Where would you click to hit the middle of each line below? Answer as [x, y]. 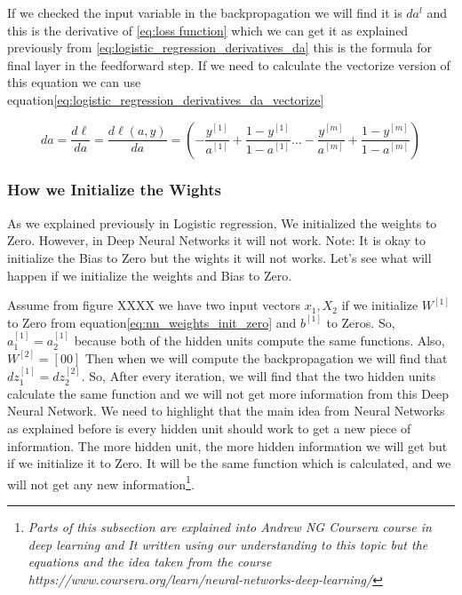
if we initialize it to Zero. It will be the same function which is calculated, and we [229, 463]
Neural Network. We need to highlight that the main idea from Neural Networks [226, 411]
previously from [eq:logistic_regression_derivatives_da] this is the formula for [220, 48]
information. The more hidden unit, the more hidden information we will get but [227, 445]
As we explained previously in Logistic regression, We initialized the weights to [222, 222]
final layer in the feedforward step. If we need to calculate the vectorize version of [229, 64]
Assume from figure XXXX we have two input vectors [154, 305]
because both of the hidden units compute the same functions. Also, [259, 341]
